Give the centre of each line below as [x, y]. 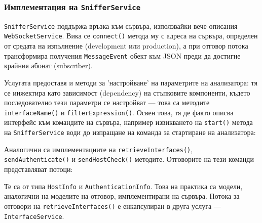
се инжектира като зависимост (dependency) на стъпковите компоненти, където [127, 92]
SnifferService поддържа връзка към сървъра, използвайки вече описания [121, 26]
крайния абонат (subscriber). [48, 65]
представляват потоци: [39, 169]
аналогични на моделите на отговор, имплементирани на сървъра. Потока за [122, 196]
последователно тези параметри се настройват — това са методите [107, 102]
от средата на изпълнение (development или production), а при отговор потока [126, 46]
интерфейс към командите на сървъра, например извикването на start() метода [128, 122]
